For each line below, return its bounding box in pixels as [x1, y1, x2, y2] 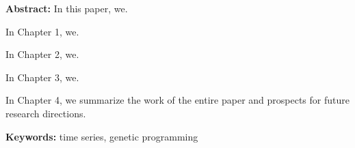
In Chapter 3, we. [5, 70, 79, 84]
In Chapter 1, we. [5, 24, 79, 38]
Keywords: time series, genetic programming [5, 129, 198, 143]
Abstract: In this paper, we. [5, 1, 128, 15]
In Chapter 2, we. [5, 47, 79, 61]
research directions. [5, 106, 86, 120]
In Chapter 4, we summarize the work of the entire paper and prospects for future [5, 93, 350, 107]
